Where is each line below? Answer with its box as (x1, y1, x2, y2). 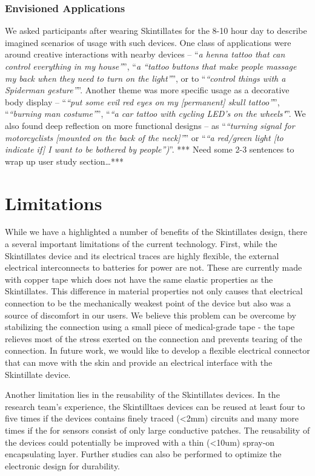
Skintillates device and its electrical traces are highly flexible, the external (5, 249, 279, 262)
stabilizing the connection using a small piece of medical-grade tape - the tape (5, 320, 295, 333)
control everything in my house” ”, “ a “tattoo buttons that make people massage (5, 60, 297, 72)
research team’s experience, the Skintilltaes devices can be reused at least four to (5, 400, 305, 412)
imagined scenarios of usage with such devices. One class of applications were (5, 36, 291, 48)
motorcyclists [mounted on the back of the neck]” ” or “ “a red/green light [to (5, 131, 283, 144)
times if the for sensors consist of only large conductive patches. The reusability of (5, 423, 310, 436)
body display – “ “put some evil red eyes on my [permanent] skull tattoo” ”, (5, 95, 280, 108)
